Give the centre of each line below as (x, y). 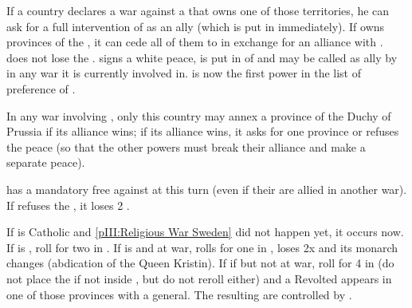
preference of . (41, 88)
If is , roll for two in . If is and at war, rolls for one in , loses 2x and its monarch (202, 247)
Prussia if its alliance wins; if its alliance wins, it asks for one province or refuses (203, 131)
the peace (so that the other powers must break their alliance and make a (186, 146)
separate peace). (46, 162)
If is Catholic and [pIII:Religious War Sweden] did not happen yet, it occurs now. (205, 232)
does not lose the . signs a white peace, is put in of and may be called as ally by (202, 57)
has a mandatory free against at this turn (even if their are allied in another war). (207, 189)
